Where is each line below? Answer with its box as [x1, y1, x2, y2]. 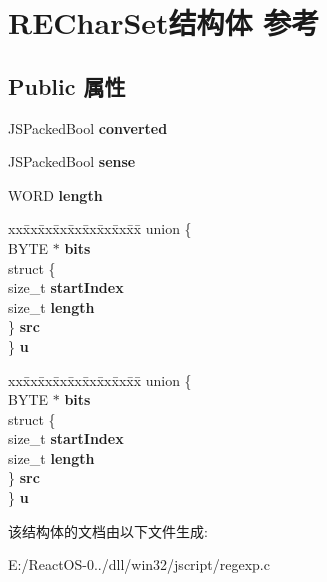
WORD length [8, 184, 103, 205]
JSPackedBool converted [8, 117, 168, 138]
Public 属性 [8, 70, 126, 101]
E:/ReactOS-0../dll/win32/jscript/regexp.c [8, 554, 270, 575]
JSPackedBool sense [8, 151, 136, 172]
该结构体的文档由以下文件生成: [8, 520, 208, 541]
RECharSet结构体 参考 [8, 2, 320, 43]
